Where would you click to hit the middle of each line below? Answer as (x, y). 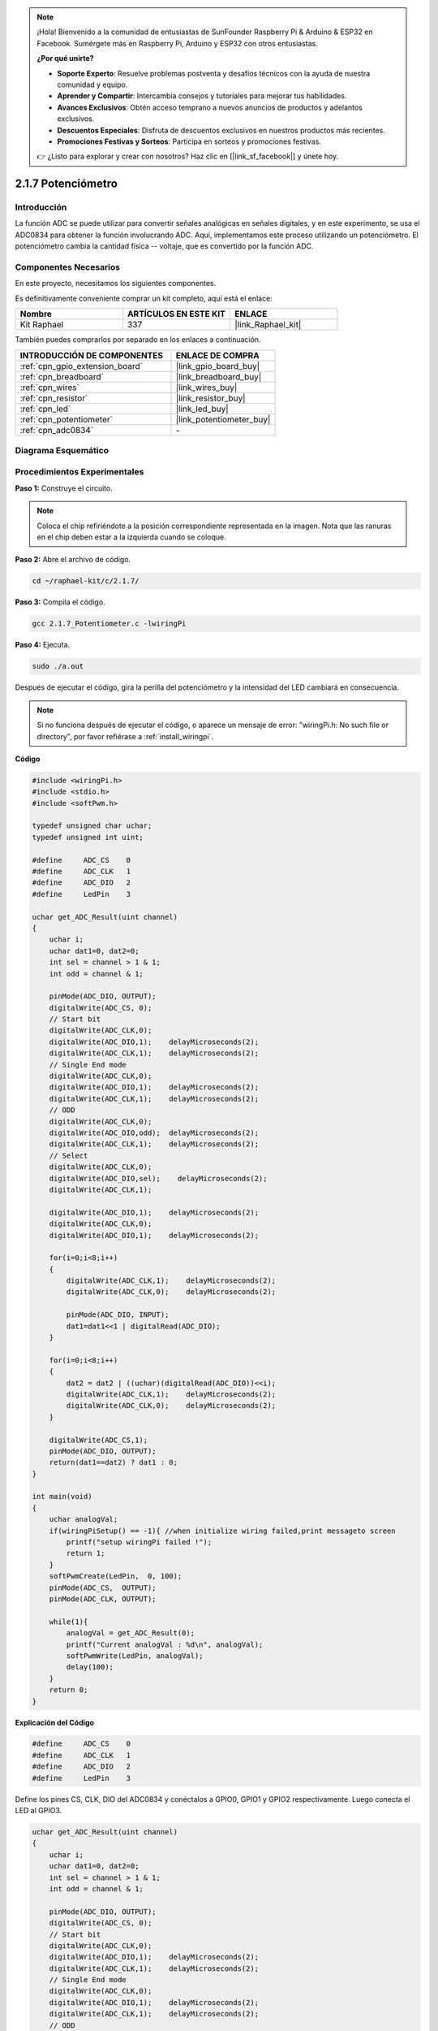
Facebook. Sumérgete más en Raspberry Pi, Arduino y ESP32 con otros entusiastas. (177, 43)
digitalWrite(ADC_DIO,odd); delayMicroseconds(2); (154, 1132)
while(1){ (69, 1622)
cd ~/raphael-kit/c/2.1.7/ (86, 581)
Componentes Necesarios (68, 267)
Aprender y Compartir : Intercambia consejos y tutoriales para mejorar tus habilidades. (202, 96)
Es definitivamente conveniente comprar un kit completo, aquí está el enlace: (144, 298)
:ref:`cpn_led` (45, 409)
